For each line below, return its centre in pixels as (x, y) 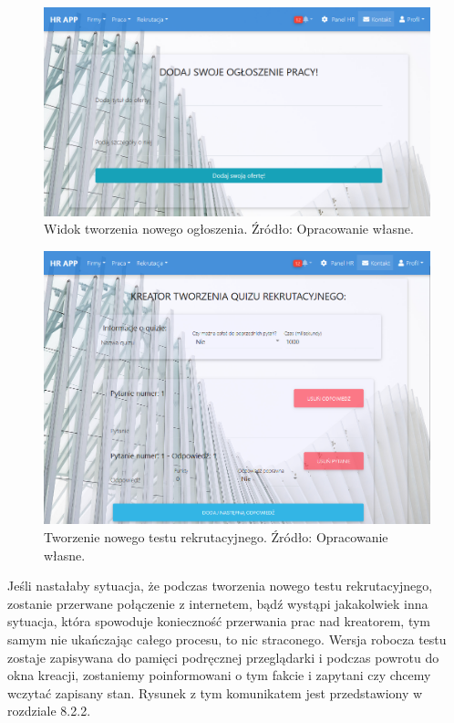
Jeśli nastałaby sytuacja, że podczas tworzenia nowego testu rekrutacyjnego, (220, 586)
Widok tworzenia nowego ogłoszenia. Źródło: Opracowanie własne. (229, 229)
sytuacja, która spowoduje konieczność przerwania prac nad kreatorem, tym (219, 621)
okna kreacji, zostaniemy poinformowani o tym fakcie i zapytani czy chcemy (219, 675)
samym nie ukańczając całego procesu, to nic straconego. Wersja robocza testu (227, 639)
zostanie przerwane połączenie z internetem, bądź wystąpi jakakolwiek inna (218, 603)
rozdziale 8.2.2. (49, 711)
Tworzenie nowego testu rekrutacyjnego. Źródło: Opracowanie (216, 537)
